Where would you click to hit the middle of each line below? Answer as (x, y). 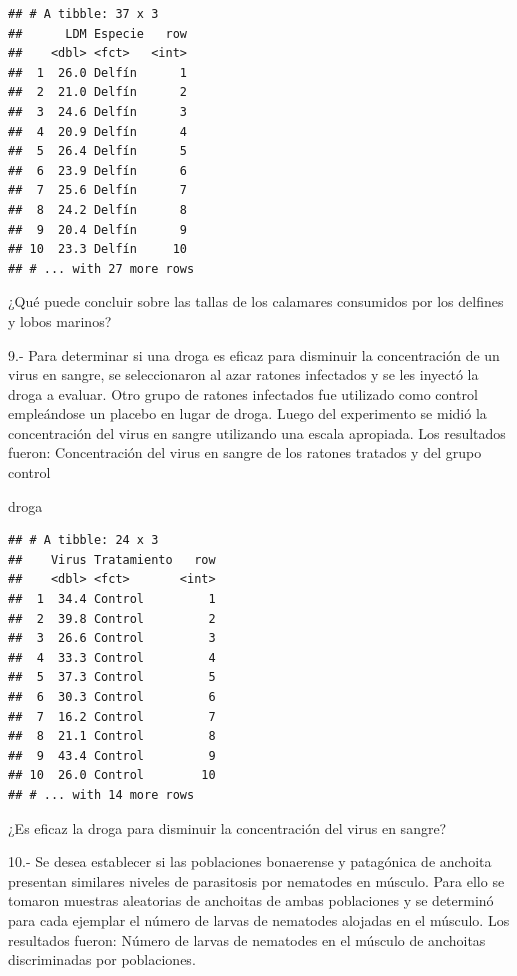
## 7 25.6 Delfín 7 (97, 190)
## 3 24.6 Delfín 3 (97, 111)
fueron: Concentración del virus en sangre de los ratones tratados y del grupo (245, 452)
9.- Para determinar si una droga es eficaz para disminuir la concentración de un (254, 354)
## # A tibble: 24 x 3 (83, 540)
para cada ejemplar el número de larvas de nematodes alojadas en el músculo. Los (259, 919)
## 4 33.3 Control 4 (112, 657)
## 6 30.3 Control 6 (112, 697)
